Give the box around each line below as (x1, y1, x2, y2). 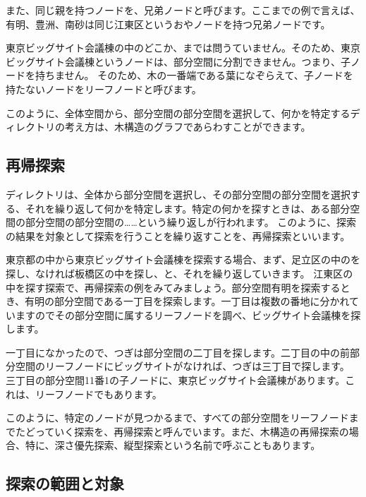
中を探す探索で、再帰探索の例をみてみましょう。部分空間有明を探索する (6, 280, 341, 294)
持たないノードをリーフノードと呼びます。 (6, 81, 202, 96)
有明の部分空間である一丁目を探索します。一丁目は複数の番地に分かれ (25, 294, 350, 309)
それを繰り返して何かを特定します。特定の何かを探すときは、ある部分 (25, 200, 350, 215)
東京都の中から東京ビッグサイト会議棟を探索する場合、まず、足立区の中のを (6, 252, 361, 267)
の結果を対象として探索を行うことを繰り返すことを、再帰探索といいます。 (6, 228, 350, 243)
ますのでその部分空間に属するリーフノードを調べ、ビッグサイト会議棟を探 (15, 307, 361, 322)
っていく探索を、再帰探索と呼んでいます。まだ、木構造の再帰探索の (35, 424, 349, 438)
